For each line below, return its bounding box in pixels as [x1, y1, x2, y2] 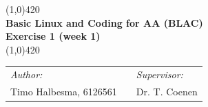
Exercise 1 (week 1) [6, 29, 101, 43]
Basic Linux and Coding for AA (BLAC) [6, 15, 203, 29]
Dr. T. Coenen [136, 84, 198, 98]
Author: [10, 67, 43, 82]
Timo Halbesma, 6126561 [10, 84, 117, 98]
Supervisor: [136, 67, 183, 82]
